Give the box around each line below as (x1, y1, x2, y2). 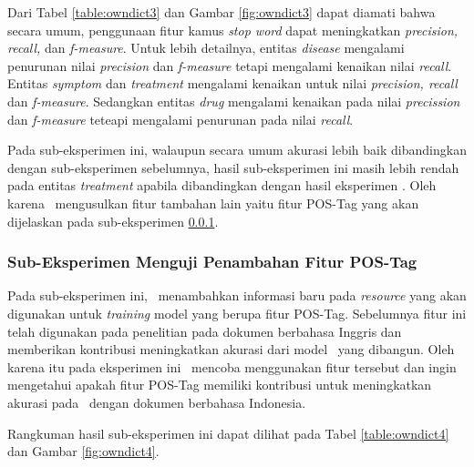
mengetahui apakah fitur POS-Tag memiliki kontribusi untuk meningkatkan (7, 375, 432, 394)
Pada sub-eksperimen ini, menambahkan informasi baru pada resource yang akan (7, 286, 467, 305)
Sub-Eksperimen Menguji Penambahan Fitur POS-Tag (7, 250, 417, 273)
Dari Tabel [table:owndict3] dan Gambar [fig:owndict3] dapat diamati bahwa (7, 3, 436, 21)
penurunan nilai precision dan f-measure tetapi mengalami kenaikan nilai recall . (7, 56, 452, 75)
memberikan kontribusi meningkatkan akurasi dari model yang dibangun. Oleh (7, 340, 455, 359)
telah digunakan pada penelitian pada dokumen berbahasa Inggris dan (7, 321, 402, 340)
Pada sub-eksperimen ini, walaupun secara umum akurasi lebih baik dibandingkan (7, 140, 467, 159)
